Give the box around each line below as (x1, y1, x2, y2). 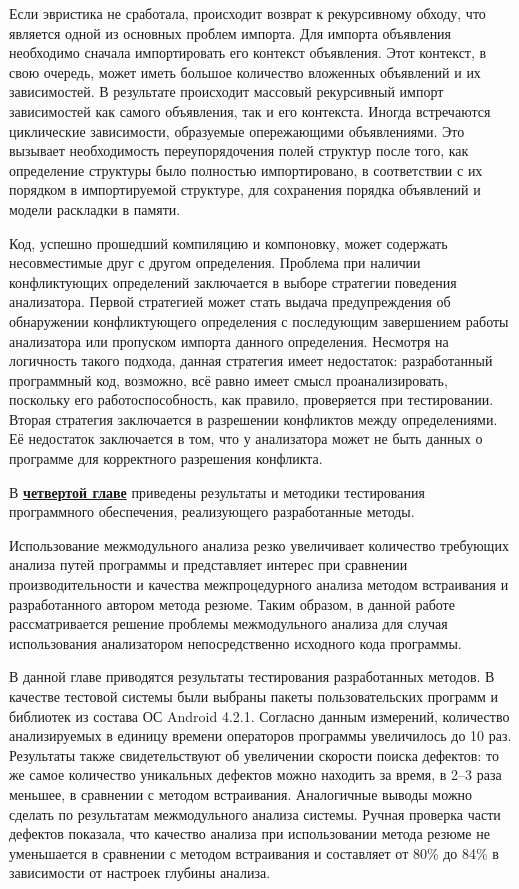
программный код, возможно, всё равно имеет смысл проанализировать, (9, 369, 448, 390)
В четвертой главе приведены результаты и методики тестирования (9, 481, 425, 502)
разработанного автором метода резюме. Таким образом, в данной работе (9, 593, 455, 614)
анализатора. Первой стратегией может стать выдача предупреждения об (9, 291, 451, 312)
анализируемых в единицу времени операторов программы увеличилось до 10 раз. (9, 725, 512, 746)
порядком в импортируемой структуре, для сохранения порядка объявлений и (9, 179, 481, 200)
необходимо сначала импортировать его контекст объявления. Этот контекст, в (9, 42, 487, 63)
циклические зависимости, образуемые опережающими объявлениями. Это (9, 120, 465, 141)
